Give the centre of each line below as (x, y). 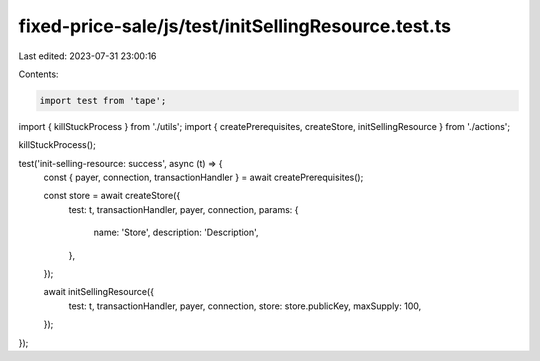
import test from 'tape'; (103, 100)
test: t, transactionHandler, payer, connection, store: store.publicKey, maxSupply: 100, (245, 306)
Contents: (38, 74)
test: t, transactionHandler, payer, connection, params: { (183, 209)
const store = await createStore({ (112, 196)
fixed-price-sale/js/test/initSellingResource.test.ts (235, 26)
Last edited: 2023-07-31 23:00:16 (87, 56)
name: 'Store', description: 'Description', (176, 232)
